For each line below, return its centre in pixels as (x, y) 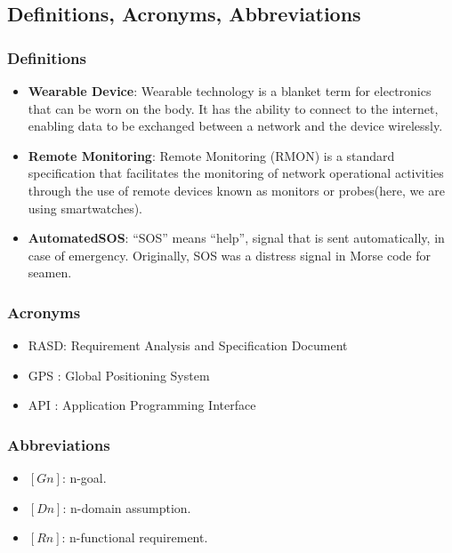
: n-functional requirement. (135, 537)
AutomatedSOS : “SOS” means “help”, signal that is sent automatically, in (236, 238)
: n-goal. (84, 478)
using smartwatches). (85, 208)
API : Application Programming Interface (142, 405)
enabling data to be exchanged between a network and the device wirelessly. (235, 126)
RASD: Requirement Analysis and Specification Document (188, 345)
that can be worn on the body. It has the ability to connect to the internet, (233, 108)
